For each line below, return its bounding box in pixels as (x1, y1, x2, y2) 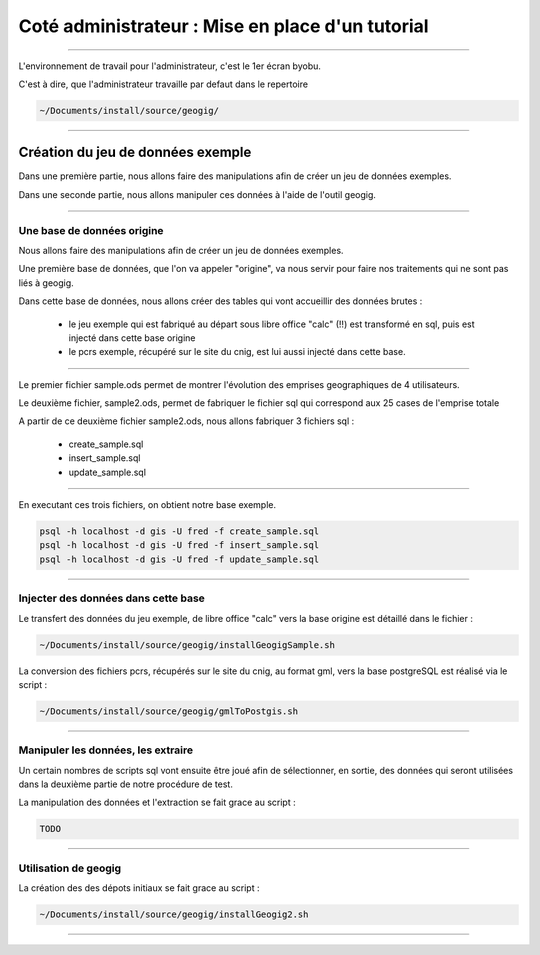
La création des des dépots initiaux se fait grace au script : (18, 882, 260, 894)
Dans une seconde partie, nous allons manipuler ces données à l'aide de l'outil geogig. (18, 188, 377, 200)
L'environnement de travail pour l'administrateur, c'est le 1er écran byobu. (18, 60, 322, 72)
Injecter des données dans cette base (18, 591, 205, 605)
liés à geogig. (18, 276, 74, 289)
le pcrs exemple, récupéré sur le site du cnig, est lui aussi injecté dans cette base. (68, 346, 406, 358)
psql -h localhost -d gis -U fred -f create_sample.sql (39, 526, 320, 537)
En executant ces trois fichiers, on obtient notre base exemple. (18, 499, 277, 511)
